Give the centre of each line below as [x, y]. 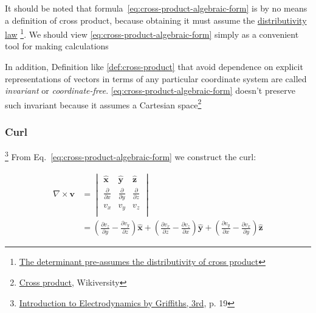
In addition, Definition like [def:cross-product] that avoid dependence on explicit [154, 67]
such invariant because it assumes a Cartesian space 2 [103, 104]
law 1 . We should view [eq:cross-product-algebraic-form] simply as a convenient [152, 33]
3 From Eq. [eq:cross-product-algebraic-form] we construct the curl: [131, 156]
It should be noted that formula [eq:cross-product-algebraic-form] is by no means [156, 8]
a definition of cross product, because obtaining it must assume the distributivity [156, 20]
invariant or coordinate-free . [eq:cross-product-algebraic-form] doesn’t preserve [150, 90]
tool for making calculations [57, 46]
